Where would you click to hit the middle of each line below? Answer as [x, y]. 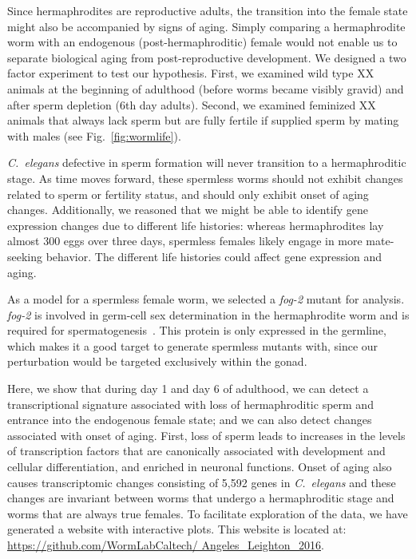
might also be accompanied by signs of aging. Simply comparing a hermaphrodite [206, 26]
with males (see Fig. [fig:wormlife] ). [94, 135]
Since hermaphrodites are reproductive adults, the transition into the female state [208, 10]
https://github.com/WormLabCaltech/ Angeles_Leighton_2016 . [166, 545]
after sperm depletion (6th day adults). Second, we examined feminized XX [192, 104]
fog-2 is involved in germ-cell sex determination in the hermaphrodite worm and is [208, 314]
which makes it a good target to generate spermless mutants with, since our [193, 345]
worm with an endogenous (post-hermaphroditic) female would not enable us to [202, 42]
